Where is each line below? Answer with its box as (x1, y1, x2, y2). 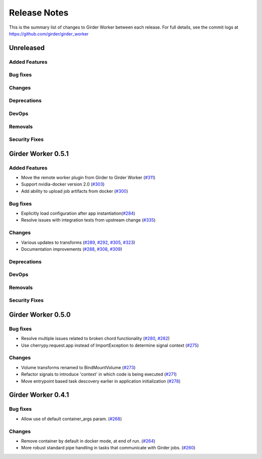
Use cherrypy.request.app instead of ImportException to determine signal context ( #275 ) (21, 342, 199, 348)
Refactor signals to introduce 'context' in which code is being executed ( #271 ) (21, 372, 177, 377)
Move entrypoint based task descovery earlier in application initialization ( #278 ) (21, 378, 181, 384)
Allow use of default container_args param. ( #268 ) (21, 416, 122, 422)
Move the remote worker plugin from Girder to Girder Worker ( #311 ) (21, 175, 156, 181)
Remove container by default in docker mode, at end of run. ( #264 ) (21, 438, 155, 444)
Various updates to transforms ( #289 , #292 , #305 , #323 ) (21, 239, 135, 245)
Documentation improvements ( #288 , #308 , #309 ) (21, 246, 122, 252)
